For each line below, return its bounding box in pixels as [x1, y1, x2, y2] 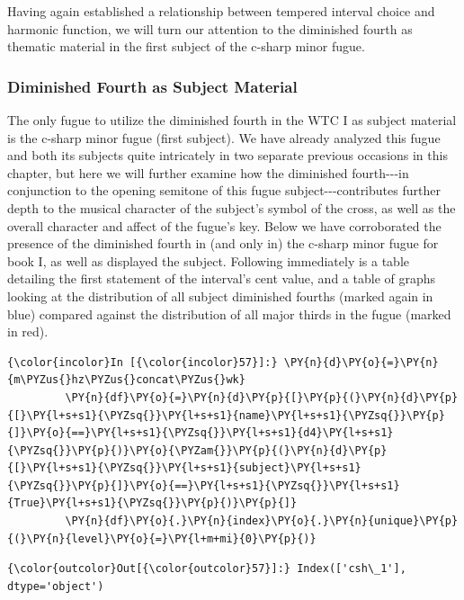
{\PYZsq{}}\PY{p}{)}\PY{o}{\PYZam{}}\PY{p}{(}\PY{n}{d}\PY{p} [7, 443, 388, 457]
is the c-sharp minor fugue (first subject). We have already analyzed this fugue [7, 128, 441, 147]
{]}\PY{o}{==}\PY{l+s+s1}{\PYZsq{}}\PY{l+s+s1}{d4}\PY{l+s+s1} [7, 426, 394, 440]
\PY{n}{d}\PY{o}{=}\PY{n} [283, 355, 439, 369]
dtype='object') [7, 579, 104, 593]
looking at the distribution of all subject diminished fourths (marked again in [7, 286, 433, 305]
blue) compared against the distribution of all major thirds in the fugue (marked [7, 304, 451, 323]
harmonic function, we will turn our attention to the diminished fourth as [7, 19, 413, 38]
